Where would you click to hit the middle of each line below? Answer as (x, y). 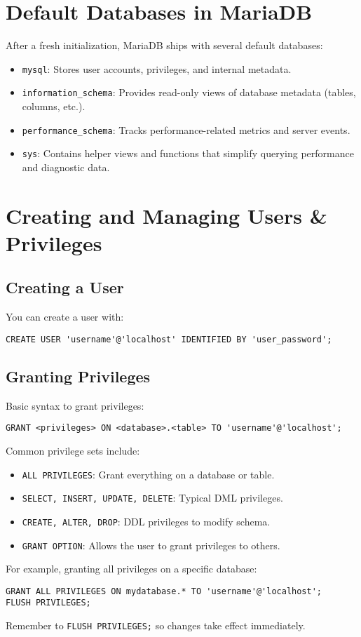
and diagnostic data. (66, 167)
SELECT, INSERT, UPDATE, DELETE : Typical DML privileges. (152, 498)
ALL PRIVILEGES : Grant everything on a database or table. (148, 474)
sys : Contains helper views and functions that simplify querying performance (188, 153)
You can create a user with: (65, 317)
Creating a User (65, 287)
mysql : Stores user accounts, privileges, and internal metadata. (157, 68)
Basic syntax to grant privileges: (75, 405)
